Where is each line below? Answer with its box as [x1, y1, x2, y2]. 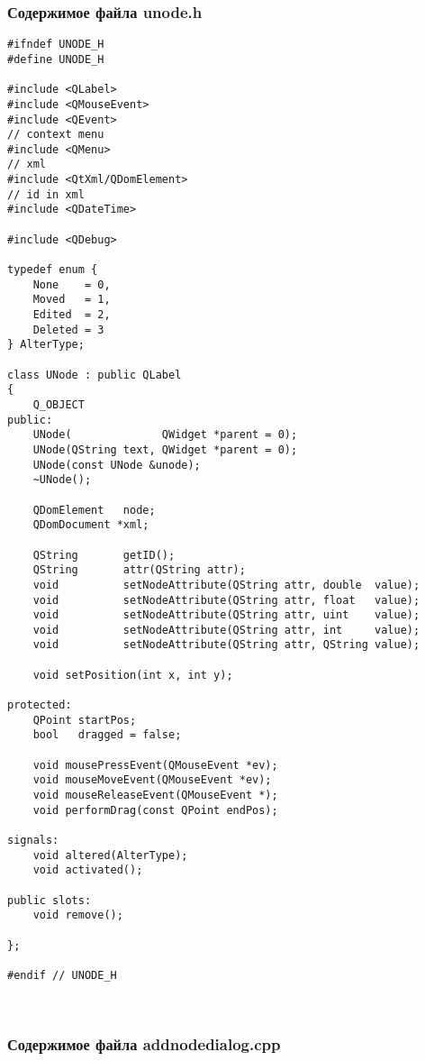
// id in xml [7, 188, 85, 201]
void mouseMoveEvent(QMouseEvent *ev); [32, 773, 272, 787]
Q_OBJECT [32, 398, 85, 411]
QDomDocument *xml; [32, 518, 149, 532]
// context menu [7, 128, 104, 142]
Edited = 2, [32, 308, 111, 322]
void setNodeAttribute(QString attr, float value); [32, 593, 420, 607]
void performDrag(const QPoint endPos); [32, 803, 278, 817]
